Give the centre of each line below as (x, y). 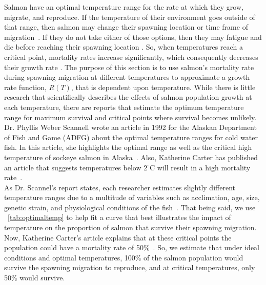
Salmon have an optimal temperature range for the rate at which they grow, (124, 7)
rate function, (25, 87)
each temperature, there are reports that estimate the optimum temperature (124, 107)
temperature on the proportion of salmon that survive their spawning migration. (130, 227)
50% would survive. (35, 278)
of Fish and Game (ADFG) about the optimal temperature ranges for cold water (131, 137)
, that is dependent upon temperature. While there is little (163, 87)
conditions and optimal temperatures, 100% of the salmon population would (124, 257)
